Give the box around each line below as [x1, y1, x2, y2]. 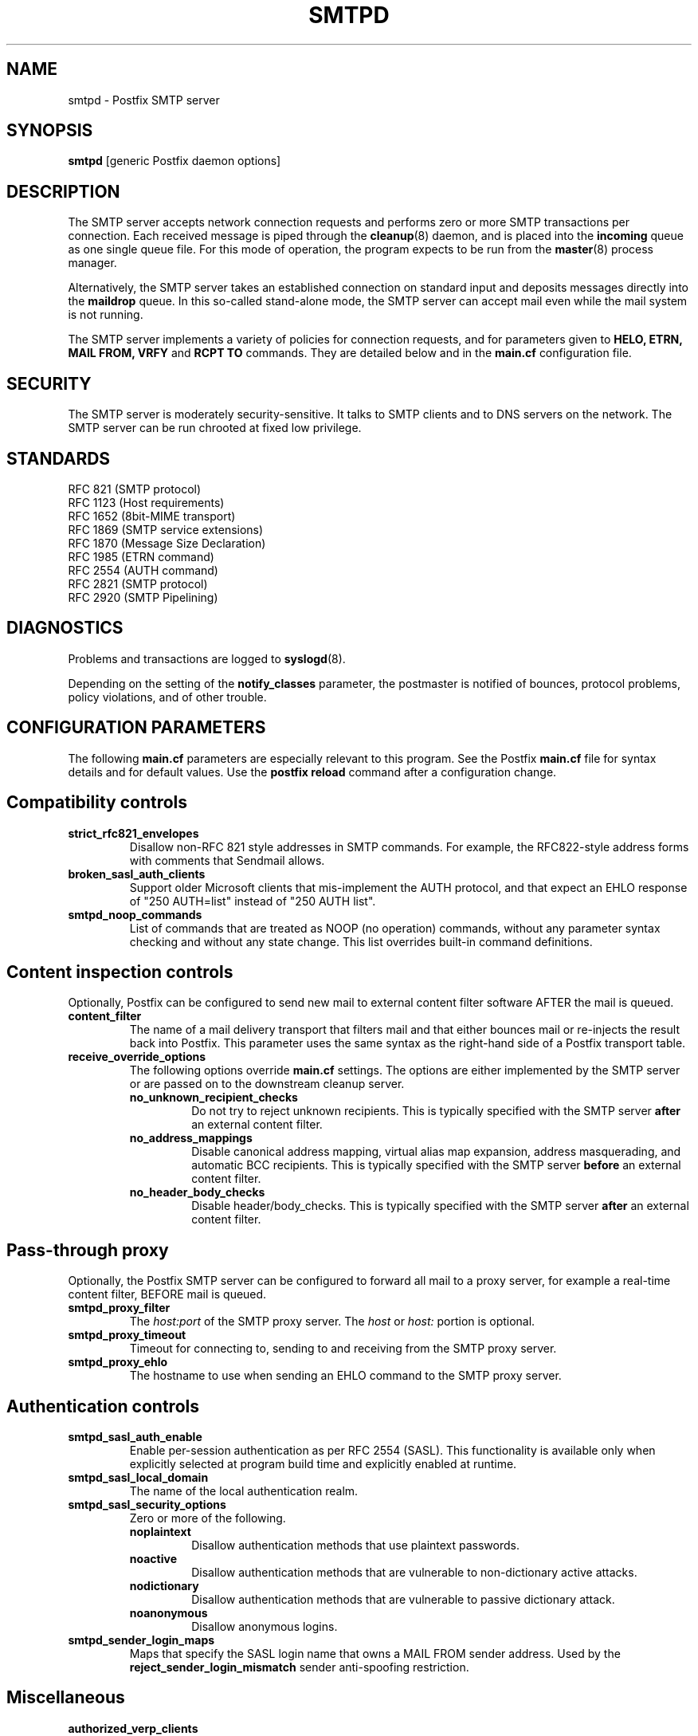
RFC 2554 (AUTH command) [68, 563, 218, 577]
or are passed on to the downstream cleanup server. [129, 1077, 405, 1091]
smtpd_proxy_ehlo [68, 1355, 168, 1369]
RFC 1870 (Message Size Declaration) [68, 536, 266, 550]
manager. [68, 256, 117, 270]
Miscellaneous [6, 1687, 125, 1708]
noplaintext [129, 1525, 191, 1539]
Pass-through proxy [6, 1239, 169, 1260]
